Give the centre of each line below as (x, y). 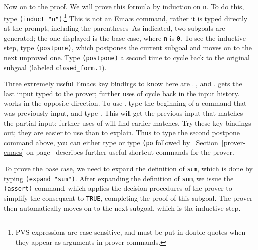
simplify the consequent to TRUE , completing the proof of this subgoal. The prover (128, 198)
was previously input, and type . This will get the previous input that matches (124, 113)
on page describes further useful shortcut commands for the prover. (130, 152)
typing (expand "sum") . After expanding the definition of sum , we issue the (119, 178)
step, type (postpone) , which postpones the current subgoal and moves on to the (128, 47)
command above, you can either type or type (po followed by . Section (111, 142)
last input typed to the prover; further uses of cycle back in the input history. (122, 93)
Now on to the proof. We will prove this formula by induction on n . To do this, (124, 6)
